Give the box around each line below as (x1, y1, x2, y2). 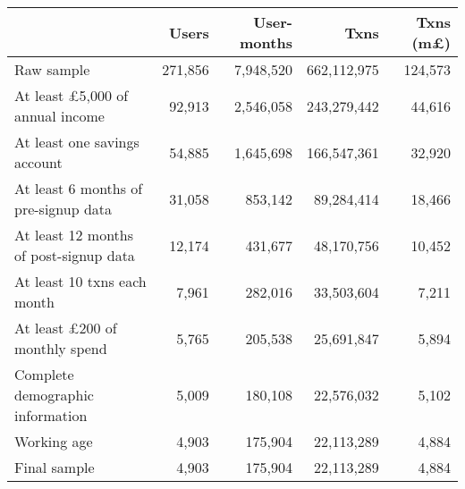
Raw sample (14, 59, 90, 80)
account (14, 152, 63, 173)
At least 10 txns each (14, 271, 147, 291)
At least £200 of (14, 317, 117, 338)
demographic (14, 384, 94, 405)
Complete (14, 364, 74, 384)
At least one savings (14, 131, 139, 152)
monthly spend (14, 338, 107, 358)
